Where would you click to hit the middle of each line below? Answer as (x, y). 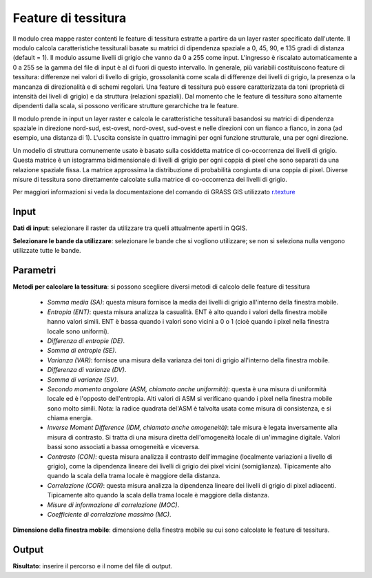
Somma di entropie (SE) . (82, 351)
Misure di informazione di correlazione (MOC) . (113, 505)
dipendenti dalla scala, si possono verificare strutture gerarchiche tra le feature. (126, 106)
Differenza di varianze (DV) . (87, 370)
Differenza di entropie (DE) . (86, 340)
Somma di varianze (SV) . (83, 380)
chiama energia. (70, 418)
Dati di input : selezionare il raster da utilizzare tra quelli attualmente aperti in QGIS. (130, 228)
